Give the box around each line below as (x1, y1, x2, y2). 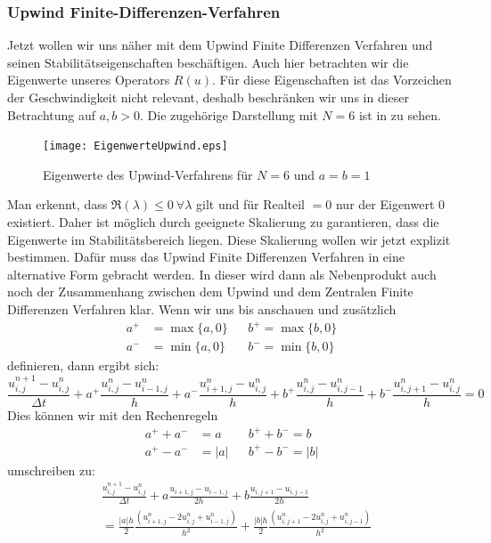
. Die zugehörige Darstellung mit (140, 105, 318, 124)
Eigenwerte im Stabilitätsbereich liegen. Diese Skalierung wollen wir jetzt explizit (7, 230, 451, 248)
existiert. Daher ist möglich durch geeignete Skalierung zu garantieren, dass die (7, 213, 439, 231)
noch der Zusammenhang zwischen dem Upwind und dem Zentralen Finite (7, 282, 413, 301)
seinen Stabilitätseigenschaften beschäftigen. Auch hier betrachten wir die (7, 53, 409, 71)
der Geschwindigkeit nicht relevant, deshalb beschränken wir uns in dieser (7, 88, 410, 106)
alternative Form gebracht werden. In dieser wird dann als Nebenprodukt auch (7, 264, 437, 283)
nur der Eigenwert (335, 195, 435, 214)
